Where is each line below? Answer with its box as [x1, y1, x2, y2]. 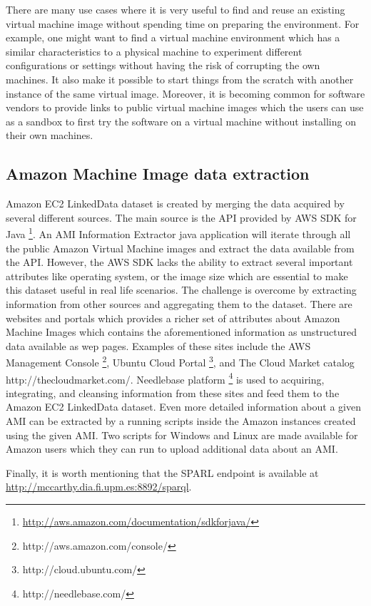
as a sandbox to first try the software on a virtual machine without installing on [6, 113, 356, 128]
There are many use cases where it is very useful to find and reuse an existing [6, 2, 345, 16]
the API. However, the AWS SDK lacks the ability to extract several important [6, 255, 353, 269]
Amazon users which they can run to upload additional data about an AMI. [6, 441, 338, 456]
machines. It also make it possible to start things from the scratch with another [6, 71, 354, 86]
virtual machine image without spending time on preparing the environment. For [6, 16, 360, 31]
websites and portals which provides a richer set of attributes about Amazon [6, 310, 340, 325]
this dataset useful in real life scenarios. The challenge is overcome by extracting [6, 282, 357, 297]
